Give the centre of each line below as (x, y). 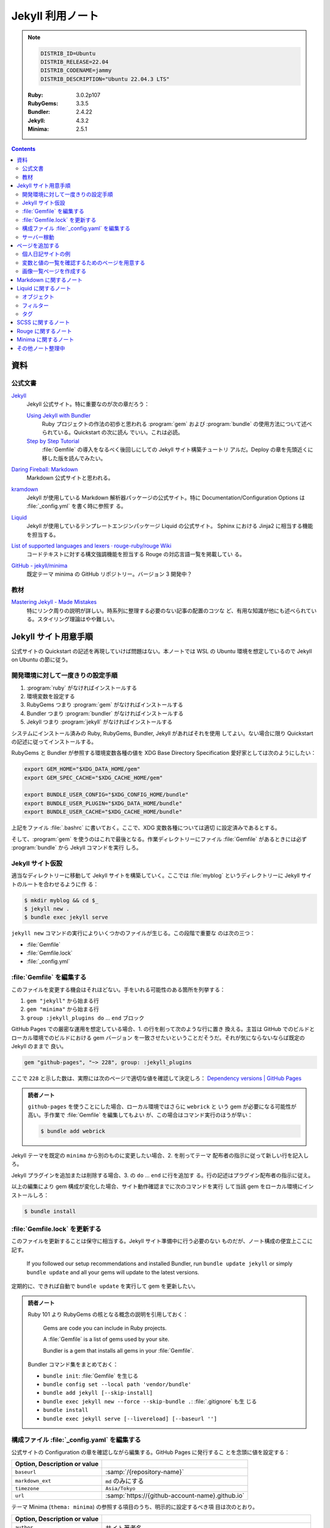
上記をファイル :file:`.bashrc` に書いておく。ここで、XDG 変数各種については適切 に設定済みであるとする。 (146, 828)
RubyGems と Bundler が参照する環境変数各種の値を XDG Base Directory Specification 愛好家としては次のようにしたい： (164, 753)
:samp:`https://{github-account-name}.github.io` (175, 1496)
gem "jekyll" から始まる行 (63, 1001)
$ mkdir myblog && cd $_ (61, 900)
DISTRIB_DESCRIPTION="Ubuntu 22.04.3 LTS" (105, 79)
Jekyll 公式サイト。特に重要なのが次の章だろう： (88, 404)
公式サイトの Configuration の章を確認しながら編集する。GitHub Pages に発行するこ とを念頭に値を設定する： (151, 1452)
